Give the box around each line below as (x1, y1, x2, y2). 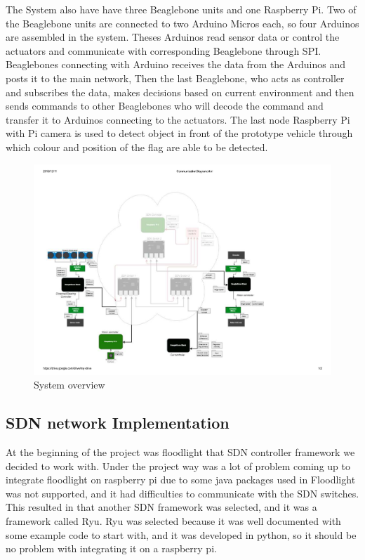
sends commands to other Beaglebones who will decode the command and (6, 98, 324, 113)
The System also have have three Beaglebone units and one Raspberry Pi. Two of (6, 2, 357, 16)
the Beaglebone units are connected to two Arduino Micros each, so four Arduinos (6, 15, 359, 30)
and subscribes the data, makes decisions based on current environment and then (6, 84, 354, 99)
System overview (34, 377, 105, 392)
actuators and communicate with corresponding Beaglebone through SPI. (6, 43, 321, 58)
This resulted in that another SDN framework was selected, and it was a (6, 500, 317, 514)
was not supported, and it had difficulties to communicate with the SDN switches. (6, 486, 359, 500)
